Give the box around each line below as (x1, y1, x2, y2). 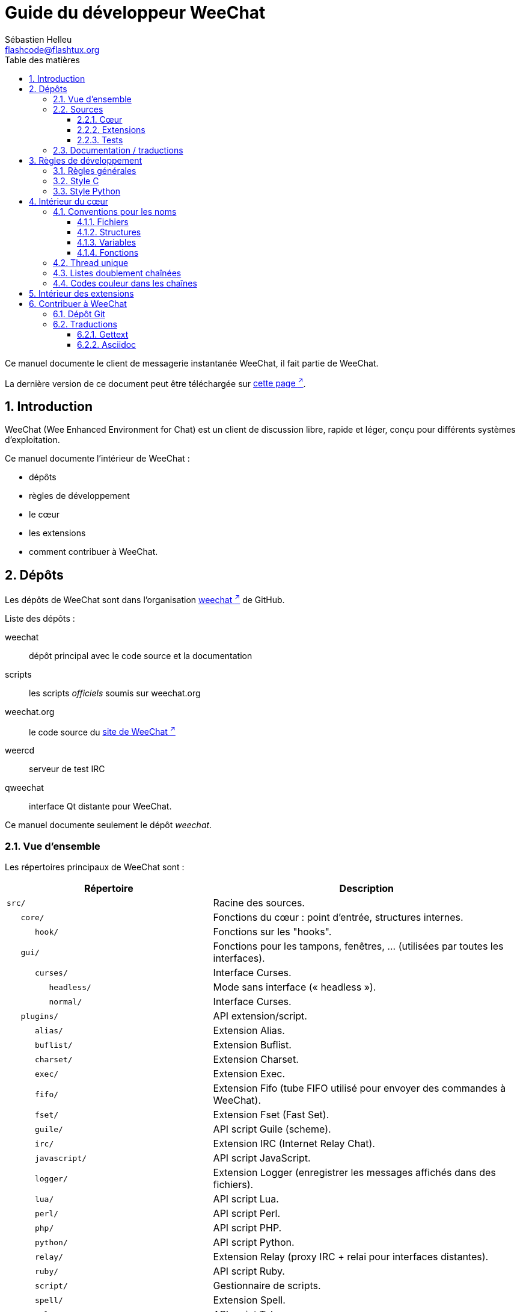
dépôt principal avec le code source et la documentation (29, 650, 252, 661)
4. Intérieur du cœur (29, 196, 108, 206)
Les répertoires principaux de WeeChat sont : (5, 862, 185, 873)
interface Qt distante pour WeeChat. (29, 801, 172, 812)
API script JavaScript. (213, 1152, 311, 1165)
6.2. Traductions (53, 318, 118, 329)
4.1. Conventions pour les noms (53, 206, 177, 217)
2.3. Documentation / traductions (53, 144, 183, 155)
